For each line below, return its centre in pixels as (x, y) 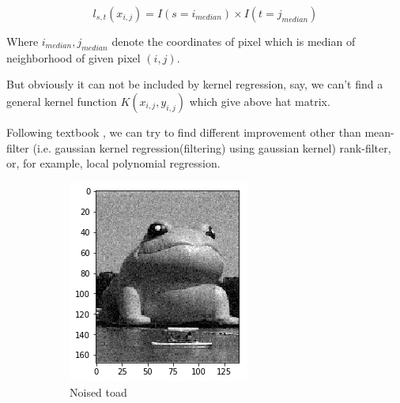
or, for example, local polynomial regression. (113, 163)
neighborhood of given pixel (74, 57)
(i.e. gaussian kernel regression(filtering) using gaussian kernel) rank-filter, (212, 147)
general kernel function (62, 101)
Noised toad (98, 392)
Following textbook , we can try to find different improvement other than (184, 132)
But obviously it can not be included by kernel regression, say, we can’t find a (195, 84)
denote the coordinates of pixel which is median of (234, 41)
